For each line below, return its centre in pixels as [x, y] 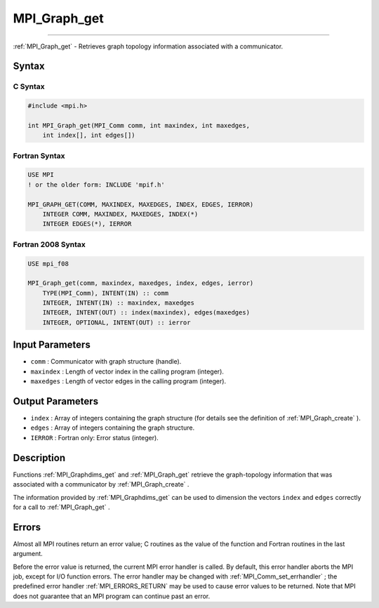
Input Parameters [52, 345]
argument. [28, 554]
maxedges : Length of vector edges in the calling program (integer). [128, 381]
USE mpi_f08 [48, 264]
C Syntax [29, 86]
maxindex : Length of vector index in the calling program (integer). [127, 371]
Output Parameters [55, 401]
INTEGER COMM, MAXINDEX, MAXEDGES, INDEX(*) [120, 214]
